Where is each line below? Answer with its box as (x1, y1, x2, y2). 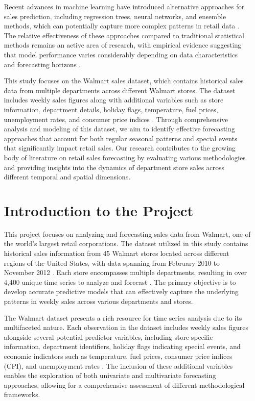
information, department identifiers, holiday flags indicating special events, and (4, 341, 241, 351)
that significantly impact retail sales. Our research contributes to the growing (4, 143, 236, 153)
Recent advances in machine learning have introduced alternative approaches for (4, 1, 245, 11)
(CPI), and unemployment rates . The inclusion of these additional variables (4, 360, 233, 371)
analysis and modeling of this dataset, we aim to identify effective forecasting (4, 124, 235, 134)
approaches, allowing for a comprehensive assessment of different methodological (4, 379, 245, 390)
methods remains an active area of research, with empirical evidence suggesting (4, 40, 242, 50)
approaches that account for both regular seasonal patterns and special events (4, 133, 237, 143)
